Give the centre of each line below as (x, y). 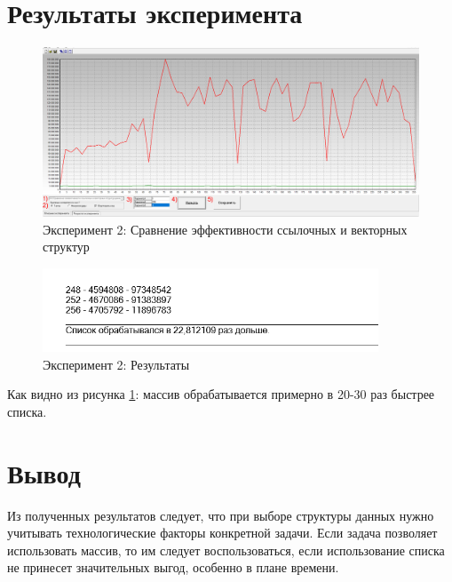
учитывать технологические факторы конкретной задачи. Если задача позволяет (222, 533)
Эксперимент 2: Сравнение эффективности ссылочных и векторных (225, 229)
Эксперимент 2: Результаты (116, 364)
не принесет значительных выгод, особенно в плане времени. (173, 567)
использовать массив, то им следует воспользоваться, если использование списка (226, 550)
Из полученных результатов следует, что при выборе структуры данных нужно (221, 515)
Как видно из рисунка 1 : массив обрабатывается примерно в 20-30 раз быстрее (221, 394)
